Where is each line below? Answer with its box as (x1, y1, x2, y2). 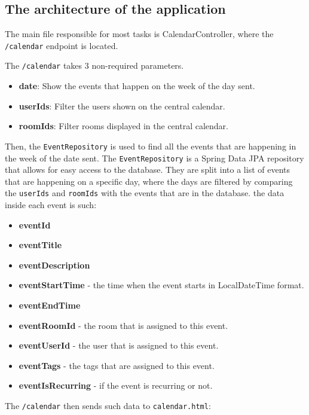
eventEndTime (19, 299, 81, 312)
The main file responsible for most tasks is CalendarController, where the (5, 28, 274, 40)
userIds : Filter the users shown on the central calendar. (19, 99, 225, 112)
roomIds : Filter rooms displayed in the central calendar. (19, 120, 228, 132)
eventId (19, 218, 51, 231)
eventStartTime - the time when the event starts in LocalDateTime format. (19, 279, 304, 291)
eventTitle (19, 239, 62, 251)
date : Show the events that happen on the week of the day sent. (19, 80, 255, 92)
